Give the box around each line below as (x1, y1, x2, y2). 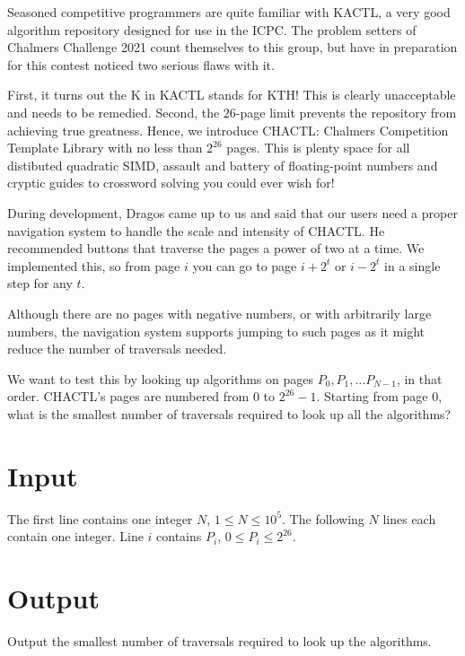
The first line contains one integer (7, 509, 193, 528)
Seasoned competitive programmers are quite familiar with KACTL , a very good (7, 3, 451, 21)
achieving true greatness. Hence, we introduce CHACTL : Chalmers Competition (7, 120, 449, 139)
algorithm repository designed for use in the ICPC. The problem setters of (7, 20, 417, 39)
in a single (384, 256, 441, 275)
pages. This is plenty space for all (226, 138, 410, 157)
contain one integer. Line (7, 527, 144, 546)
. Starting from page (316, 387, 428, 406)
